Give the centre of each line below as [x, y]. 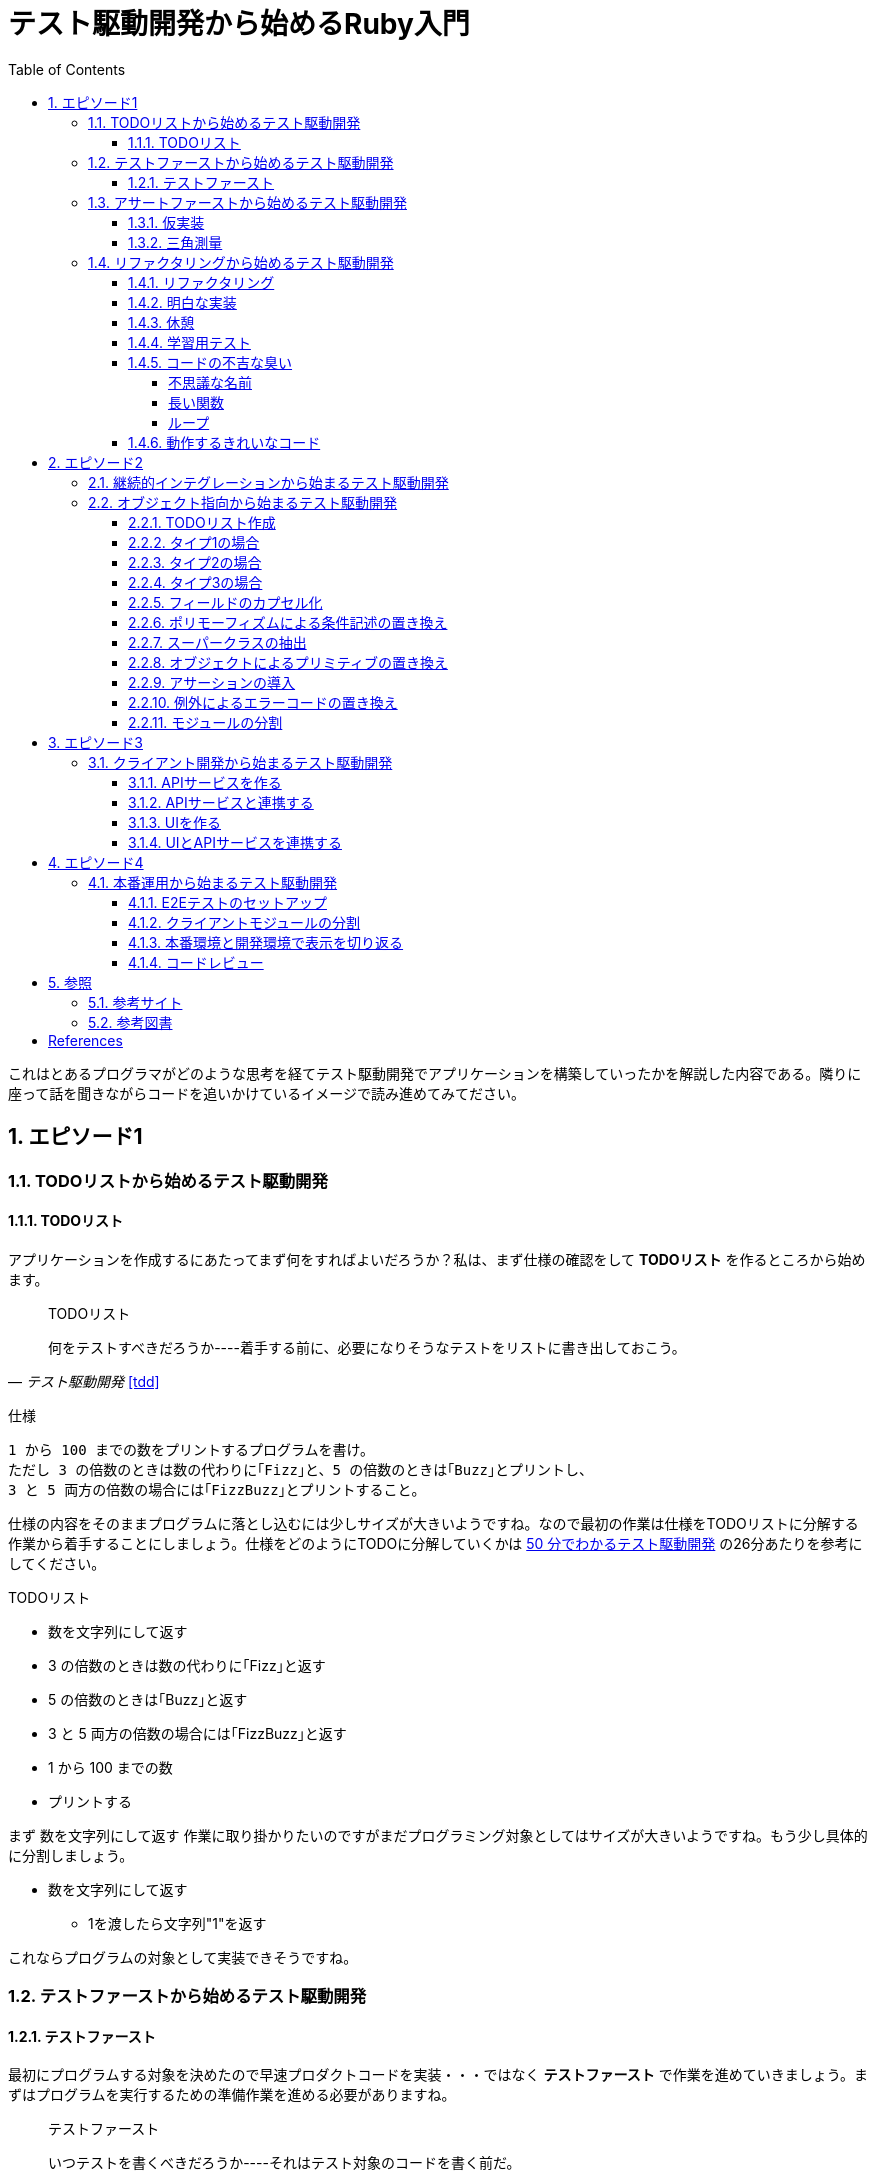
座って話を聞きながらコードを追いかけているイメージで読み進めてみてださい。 [267, 1093]
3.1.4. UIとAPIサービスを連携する [235, 842]
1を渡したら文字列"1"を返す [177, 1923]
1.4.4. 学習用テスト [189, 342]
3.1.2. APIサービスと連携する [221, 802]
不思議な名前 [210, 382]
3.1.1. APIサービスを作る [205, 782]
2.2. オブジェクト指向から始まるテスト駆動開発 [243, 502]
